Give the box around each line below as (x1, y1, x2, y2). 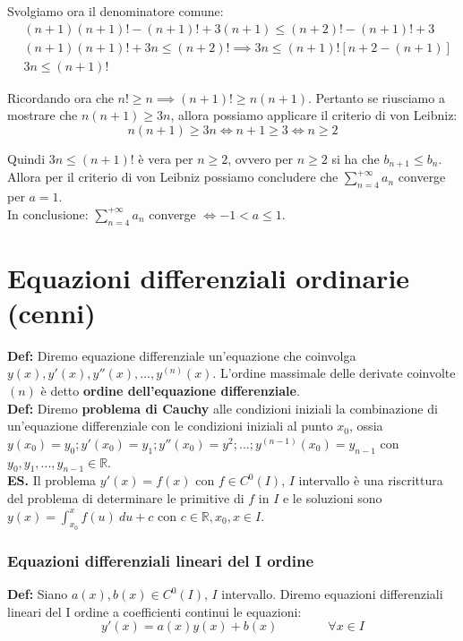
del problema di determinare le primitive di (7, 488, 244, 507)
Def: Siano (7, 585, 68, 603)
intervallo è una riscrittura (298, 471, 443, 490)
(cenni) (7, 294, 96, 330)
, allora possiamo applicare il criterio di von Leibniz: (170, 106, 458, 124)
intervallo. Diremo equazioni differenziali (221, 585, 443, 603)
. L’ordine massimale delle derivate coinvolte (212, 363, 456, 382)
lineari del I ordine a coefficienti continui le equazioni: (7, 602, 302, 620)
